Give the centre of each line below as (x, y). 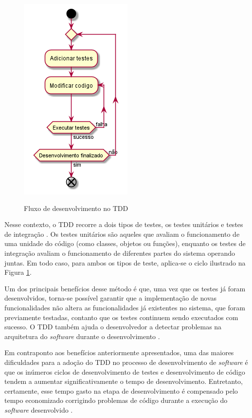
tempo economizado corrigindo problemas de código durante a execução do (116, 400)
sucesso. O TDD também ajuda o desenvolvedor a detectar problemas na (113, 327)
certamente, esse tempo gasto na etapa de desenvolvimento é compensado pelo (121, 390)
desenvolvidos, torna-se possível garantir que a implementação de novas (111, 298)
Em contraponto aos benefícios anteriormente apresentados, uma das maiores (119, 352)
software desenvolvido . (39, 409)
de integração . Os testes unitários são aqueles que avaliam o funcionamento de (122, 234)
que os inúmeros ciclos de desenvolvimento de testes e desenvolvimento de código (125, 371)
